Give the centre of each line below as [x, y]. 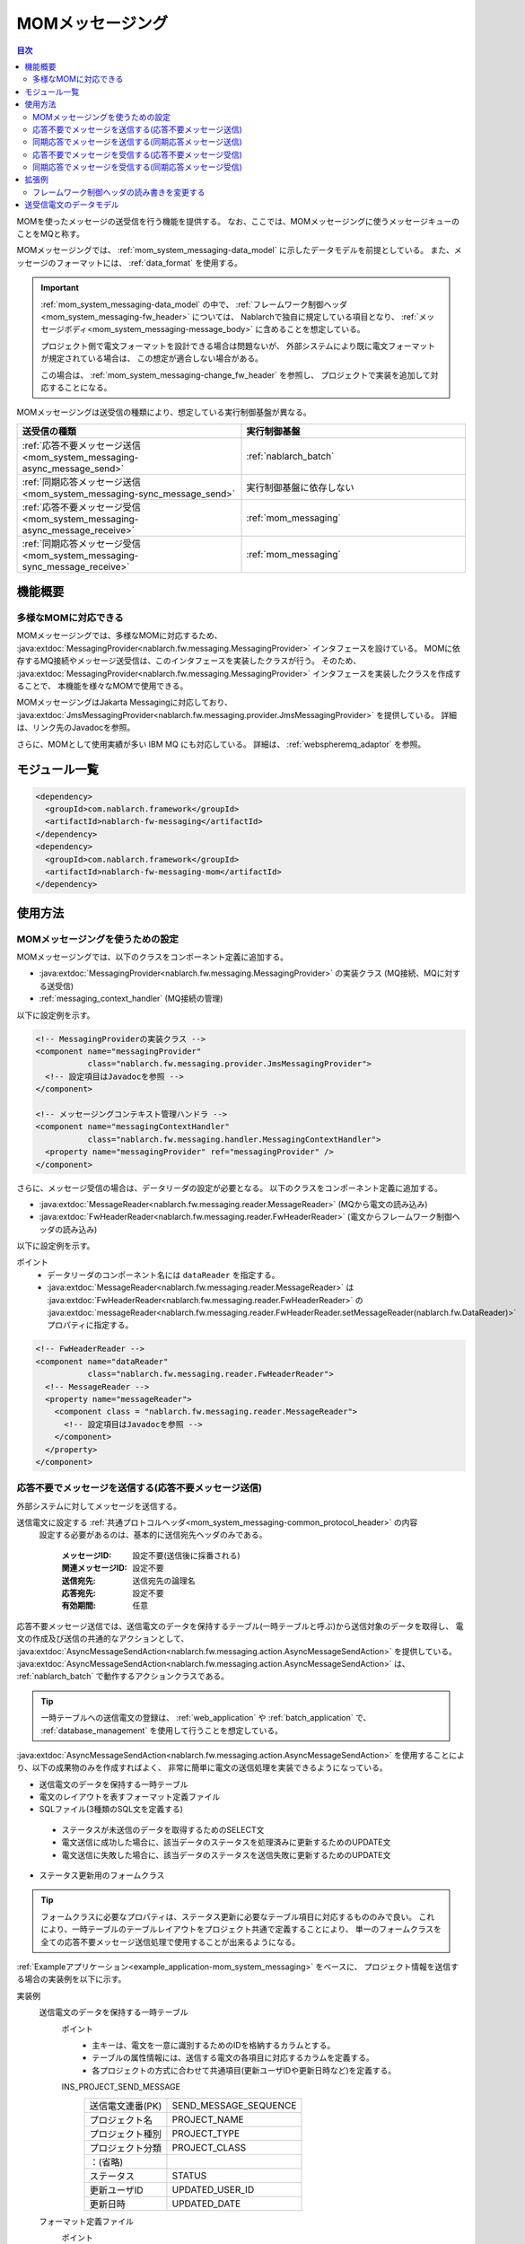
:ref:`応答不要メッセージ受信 [81, 507]
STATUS [189, 2175]
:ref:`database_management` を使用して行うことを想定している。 [162, 1730]
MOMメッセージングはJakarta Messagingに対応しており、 [124, 702]
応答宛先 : [79, 1593]
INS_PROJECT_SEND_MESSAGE [121, 2087]
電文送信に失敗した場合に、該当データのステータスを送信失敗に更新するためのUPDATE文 [226, 1854]
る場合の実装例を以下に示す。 [71, 1979]
